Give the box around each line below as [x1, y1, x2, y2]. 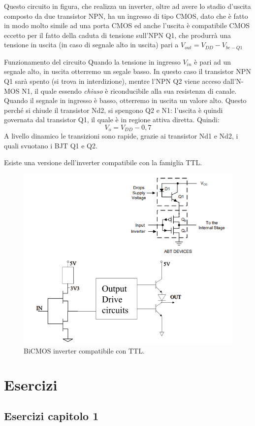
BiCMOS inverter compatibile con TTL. [24, 346, 145, 356]
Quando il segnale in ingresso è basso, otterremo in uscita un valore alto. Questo [4, 95, 247, 106]
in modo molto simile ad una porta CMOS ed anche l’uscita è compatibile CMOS [4, 20, 250, 31]
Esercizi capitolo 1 [4, 408, 99, 424]
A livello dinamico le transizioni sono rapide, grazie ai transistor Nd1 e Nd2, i [4, 131, 238, 141]
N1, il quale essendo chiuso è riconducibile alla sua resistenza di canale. [22, 85, 237, 96]
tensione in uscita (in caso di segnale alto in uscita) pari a [4, 39, 179, 50]
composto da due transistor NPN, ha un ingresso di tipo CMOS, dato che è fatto [4, 10, 248, 21]
